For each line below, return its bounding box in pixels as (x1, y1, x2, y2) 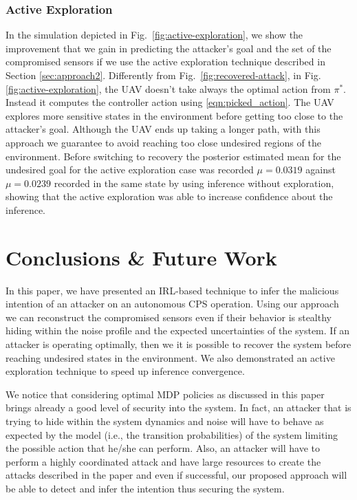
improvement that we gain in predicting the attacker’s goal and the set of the (6, 41, 332, 55)
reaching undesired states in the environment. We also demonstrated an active (6, 350, 335, 365)
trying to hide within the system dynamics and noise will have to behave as (6, 414, 324, 428)
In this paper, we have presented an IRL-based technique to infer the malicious (6, 283, 339, 297)
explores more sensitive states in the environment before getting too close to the (6, 108, 343, 122)
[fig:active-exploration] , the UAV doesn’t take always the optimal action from (6, 81, 331, 96)
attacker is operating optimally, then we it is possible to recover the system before (6, 337, 351, 351)
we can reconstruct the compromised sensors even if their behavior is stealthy (6, 309, 332, 324)
